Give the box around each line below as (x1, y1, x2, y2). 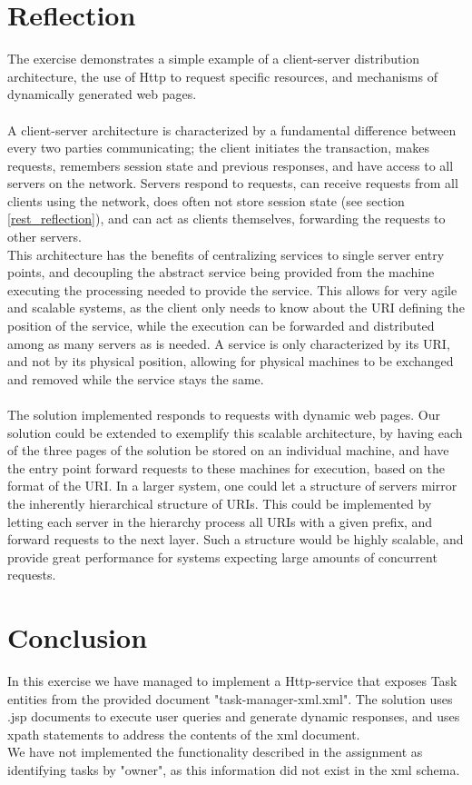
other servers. (7, 227, 82, 246)
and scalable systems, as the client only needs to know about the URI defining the (7, 298, 465, 317)
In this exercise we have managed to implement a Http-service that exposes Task (7, 671, 457, 691)
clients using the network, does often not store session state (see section (7, 191, 405, 210)
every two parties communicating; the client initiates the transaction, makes (7, 138, 430, 157)
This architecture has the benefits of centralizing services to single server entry (7, 244, 445, 263)
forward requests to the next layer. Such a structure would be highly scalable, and (7, 530, 464, 549)
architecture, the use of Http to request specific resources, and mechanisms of (7, 66, 438, 85)
